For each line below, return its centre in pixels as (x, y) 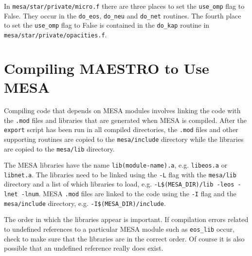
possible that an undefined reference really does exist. (84, 248)
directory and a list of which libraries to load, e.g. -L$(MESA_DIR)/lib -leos (119, 184)
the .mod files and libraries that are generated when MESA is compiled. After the (126, 120)
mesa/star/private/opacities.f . (55, 34)
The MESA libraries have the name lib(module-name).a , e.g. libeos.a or (116, 165)
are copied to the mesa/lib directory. (59, 148)
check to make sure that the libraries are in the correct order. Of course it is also (124, 238)
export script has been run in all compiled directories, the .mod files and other (121, 129)
